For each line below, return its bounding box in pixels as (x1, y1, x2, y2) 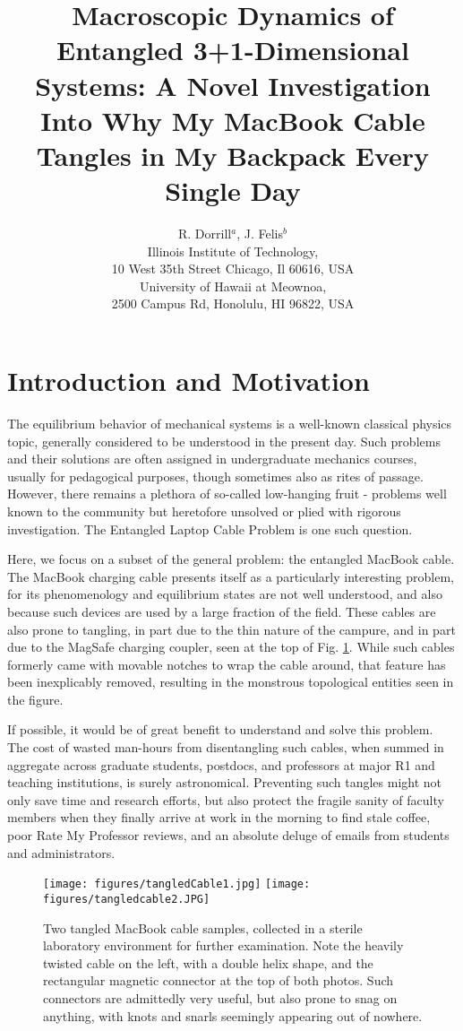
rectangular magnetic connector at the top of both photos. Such (43, 971, 394, 990)
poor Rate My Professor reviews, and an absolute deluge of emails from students (7, 826, 450, 845)
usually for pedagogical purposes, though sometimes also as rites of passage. (7, 466, 424, 485)
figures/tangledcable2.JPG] (43, 892, 210, 905)
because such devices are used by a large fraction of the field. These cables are (7, 602, 436, 620)
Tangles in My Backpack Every (36, 136, 430, 173)
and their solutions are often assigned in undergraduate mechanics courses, (7, 449, 417, 468)
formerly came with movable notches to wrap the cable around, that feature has (7, 654, 446, 673)
